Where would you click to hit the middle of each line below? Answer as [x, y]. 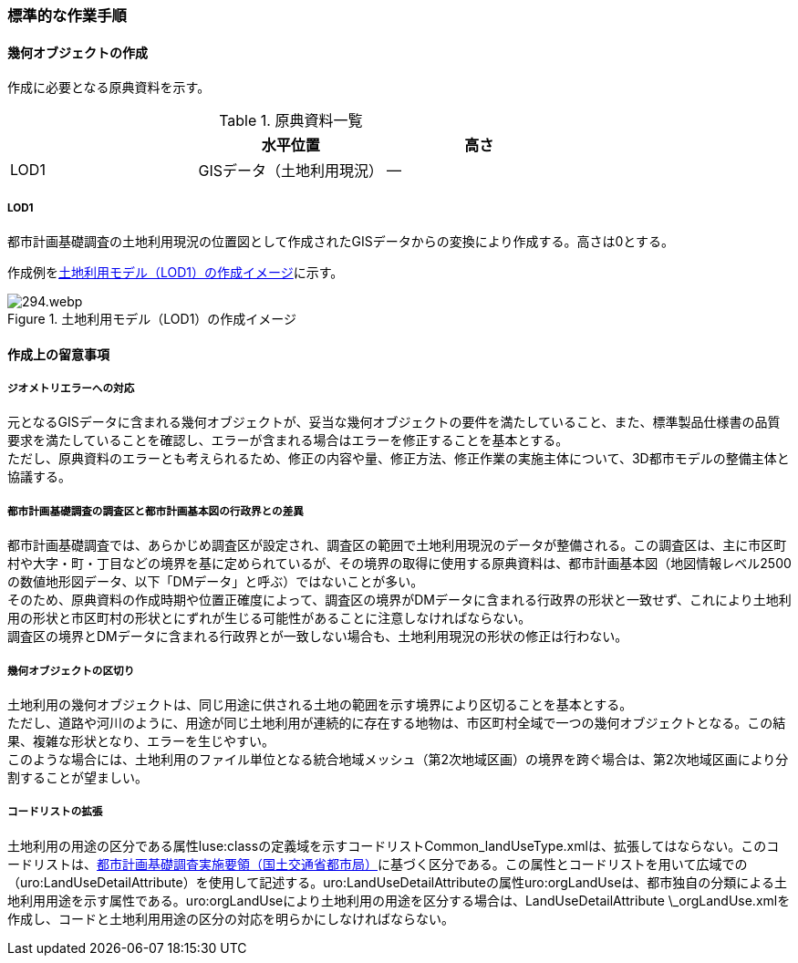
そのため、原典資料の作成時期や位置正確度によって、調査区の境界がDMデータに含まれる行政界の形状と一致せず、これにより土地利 [399, 600]
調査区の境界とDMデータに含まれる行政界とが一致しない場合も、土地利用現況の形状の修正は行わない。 [318, 637]
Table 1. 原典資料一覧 [291, 121]
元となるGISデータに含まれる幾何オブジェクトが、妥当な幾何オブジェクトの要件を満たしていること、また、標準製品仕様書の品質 [394, 422]
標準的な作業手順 [67, 16]
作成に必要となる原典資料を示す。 [109, 88]
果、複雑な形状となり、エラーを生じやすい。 [141, 740]
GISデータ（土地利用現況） [291, 171]
